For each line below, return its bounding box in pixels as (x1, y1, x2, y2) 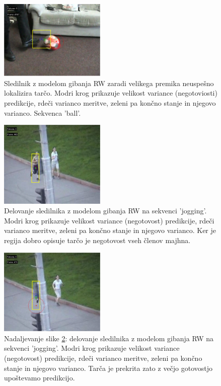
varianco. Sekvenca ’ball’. (4, 107, 81, 118)
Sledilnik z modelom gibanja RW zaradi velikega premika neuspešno (4, 78, 214, 88)
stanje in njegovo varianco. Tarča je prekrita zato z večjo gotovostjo (4, 362, 213, 373)
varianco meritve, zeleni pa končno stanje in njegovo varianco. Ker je (4, 225, 216, 236)
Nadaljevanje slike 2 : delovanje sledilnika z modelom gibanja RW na (4, 333, 214, 343)
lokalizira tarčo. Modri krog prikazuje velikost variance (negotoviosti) (4, 88, 217, 98)
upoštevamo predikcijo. (4, 372, 75, 383)
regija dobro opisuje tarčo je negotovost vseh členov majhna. (4, 235, 191, 246)
